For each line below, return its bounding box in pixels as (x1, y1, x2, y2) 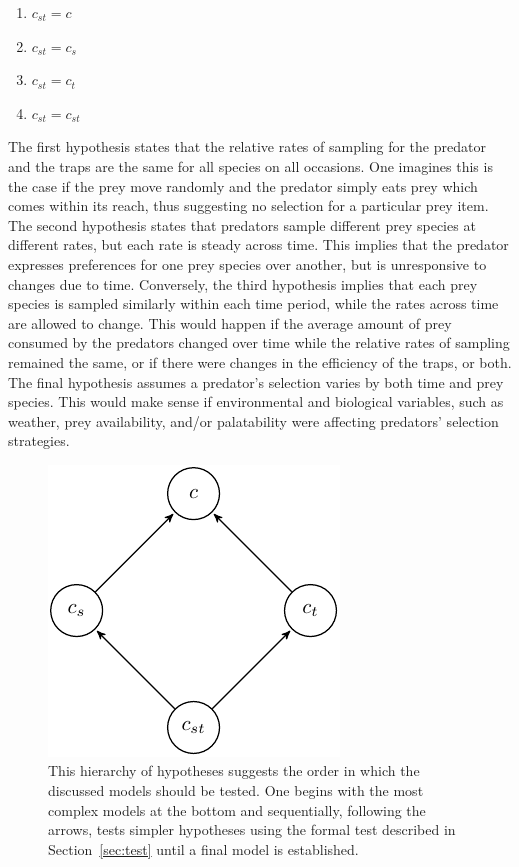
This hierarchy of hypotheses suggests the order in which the (48, 760, 420, 781)
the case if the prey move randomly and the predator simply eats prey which (8, 175, 478, 196)
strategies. (8, 430, 70, 451)
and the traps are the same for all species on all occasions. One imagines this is (8, 155, 493, 176)
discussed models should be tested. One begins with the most (48, 780, 424, 801)
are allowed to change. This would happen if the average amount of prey (8, 312, 452, 333)
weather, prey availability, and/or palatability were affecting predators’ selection (8, 410, 499, 431)
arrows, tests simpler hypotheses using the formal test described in (48, 819, 456, 840)
